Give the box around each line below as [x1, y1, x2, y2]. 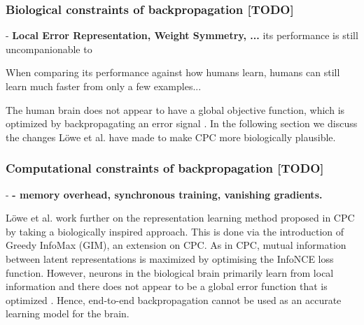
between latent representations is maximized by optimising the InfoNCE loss [6, 251, 334, 266]
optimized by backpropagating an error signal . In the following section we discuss [6, 116, 358, 131]
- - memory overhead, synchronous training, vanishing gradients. [6, 187, 323, 201]
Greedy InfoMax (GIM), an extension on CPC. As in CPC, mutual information [6, 238, 346, 252]
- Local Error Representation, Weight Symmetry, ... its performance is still [6, 28, 358, 43]
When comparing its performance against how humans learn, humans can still [6, 65, 340, 80]
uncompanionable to [6, 41, 92, 56]
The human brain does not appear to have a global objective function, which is [6, 102, 345, 117]
